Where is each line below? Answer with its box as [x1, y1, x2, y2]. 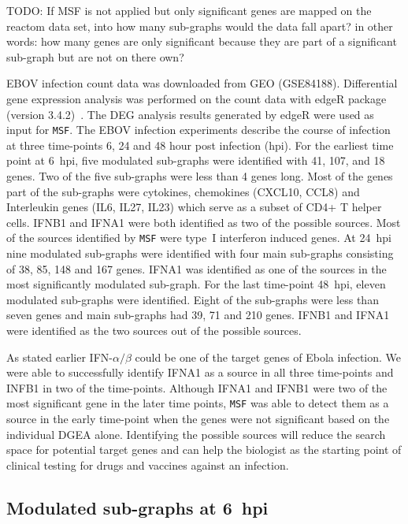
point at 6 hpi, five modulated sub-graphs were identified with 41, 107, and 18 [6, 152, 385, 169]
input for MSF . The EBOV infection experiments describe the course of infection [6, 121, 391, 138]
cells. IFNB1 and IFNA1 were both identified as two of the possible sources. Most [6, 214, 401, 230]
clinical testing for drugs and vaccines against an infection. [6, 456, 289, 473]
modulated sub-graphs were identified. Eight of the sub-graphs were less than [6, 291, 379, 307]
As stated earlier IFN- [6, 348, 113, 365]
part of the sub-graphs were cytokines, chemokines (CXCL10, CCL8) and [6, 183, 360, 199]
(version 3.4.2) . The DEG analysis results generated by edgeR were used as [6, 106, 374, 122]
